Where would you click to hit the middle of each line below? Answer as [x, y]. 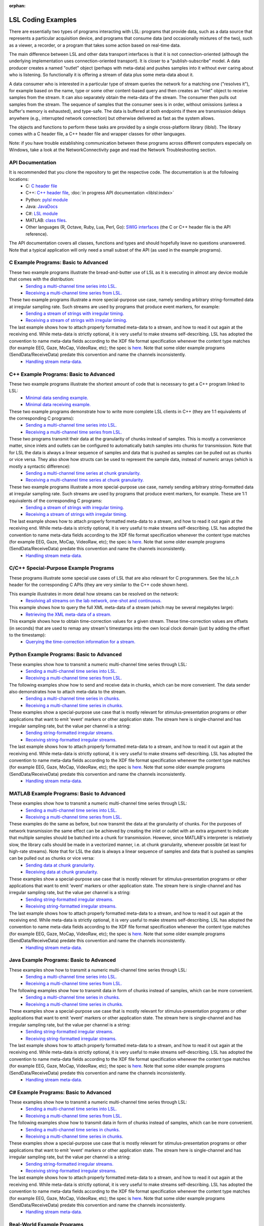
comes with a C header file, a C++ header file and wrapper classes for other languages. [97, 134]
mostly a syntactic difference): [40, 466]
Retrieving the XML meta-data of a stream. [69, 614]
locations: [19, 179]
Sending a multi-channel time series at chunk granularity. [83, 473]
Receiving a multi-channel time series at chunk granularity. [85, 480]
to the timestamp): [27, 635]
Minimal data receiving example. [58, 405]
